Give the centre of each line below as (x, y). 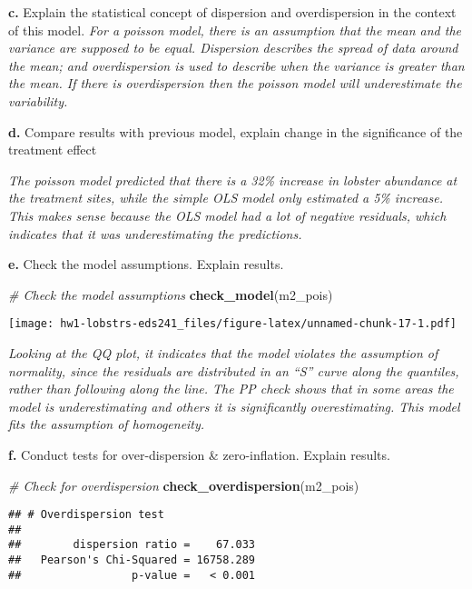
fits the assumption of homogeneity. (107, 424)
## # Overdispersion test (86, 515)
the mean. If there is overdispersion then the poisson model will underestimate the (235, 83)
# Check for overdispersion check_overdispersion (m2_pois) (184, 485)
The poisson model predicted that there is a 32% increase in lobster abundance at (233, 180)
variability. (38, 100)
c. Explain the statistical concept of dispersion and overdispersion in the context (232, 12)
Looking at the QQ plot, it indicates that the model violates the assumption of (223, 352)
